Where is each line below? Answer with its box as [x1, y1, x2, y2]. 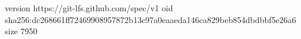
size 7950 [5, 25, 38, 37]
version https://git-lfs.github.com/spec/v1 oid [5, 2, 173, 14]
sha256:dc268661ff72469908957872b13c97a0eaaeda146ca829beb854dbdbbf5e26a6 [5, 13, 296, 25]
